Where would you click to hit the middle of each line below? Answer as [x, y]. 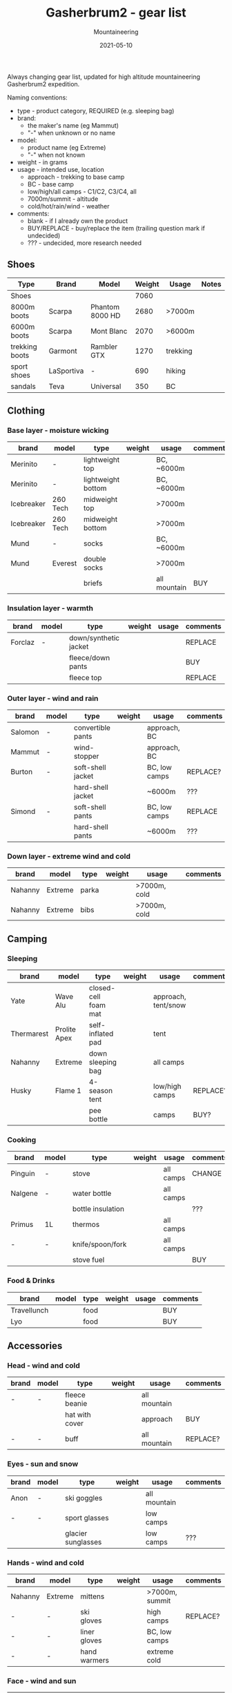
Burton [22, 772]
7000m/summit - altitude [63, 199]
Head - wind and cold [44, 1365]
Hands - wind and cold [46, 1563]
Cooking [22, 1139]
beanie [76, 1404]
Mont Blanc [109, 331]
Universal [106, 386]
